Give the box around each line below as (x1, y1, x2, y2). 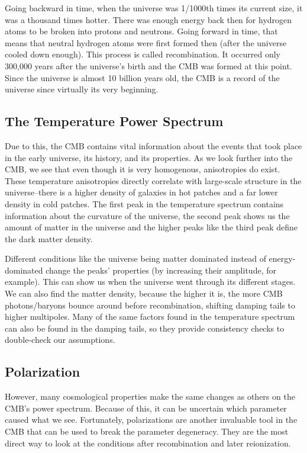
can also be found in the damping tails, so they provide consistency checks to (5, 322, 285, 334)
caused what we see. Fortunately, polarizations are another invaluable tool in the (5, 413, 298, 426)
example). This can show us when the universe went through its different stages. (5, 275, 296, 288)
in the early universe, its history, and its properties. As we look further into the (5, 151, 293, 163)
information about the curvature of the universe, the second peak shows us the (5, 209, 290, 221)
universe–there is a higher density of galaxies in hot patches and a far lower (5, 186, 278, 198)
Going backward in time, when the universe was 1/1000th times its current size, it (5, 2, 303, 14)
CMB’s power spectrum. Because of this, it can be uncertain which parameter (5, 401, 287, 414)
